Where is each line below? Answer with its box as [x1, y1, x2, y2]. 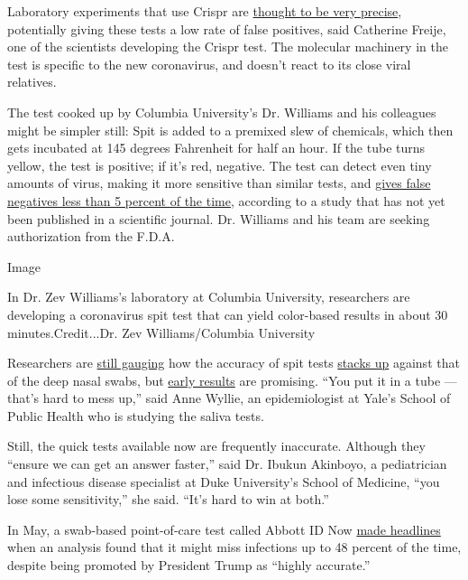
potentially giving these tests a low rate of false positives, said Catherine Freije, [7, 19, 446, 38]
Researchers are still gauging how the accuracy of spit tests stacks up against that [7, 353, 460, 372]
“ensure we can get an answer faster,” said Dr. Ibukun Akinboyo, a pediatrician [7, 454, 447, 473]
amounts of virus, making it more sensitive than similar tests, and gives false [7, 173, 431, 192]
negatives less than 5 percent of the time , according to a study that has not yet [7, 191, 445, 210]
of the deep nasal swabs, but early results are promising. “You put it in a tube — [7, 370, 457, 389]
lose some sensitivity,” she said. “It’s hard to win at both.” [7, 490, 329, 509]
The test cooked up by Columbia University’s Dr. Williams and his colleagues [7, 102, 436, 121]
